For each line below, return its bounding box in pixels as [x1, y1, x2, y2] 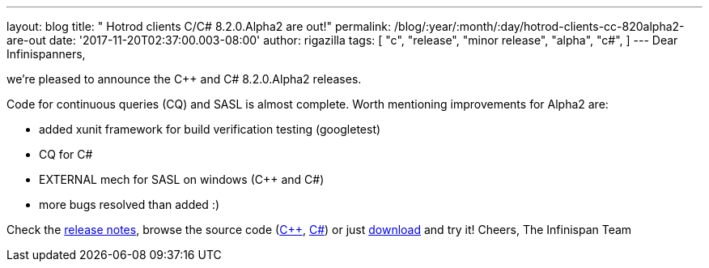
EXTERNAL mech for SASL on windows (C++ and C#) [39, 172, 325, 186]
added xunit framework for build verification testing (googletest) [39, 122, 381, 136]
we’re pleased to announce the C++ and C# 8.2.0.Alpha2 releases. [6, 72, 362, 86]
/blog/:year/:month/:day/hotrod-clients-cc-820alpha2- [394, 19, 685, 33]
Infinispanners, [6, 47, 86, 61]
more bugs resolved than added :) [39, 198, 220, 211]
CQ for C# [39, 147, 93, 161]
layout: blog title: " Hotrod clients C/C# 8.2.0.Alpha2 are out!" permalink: [6, 19, 392, 33]
